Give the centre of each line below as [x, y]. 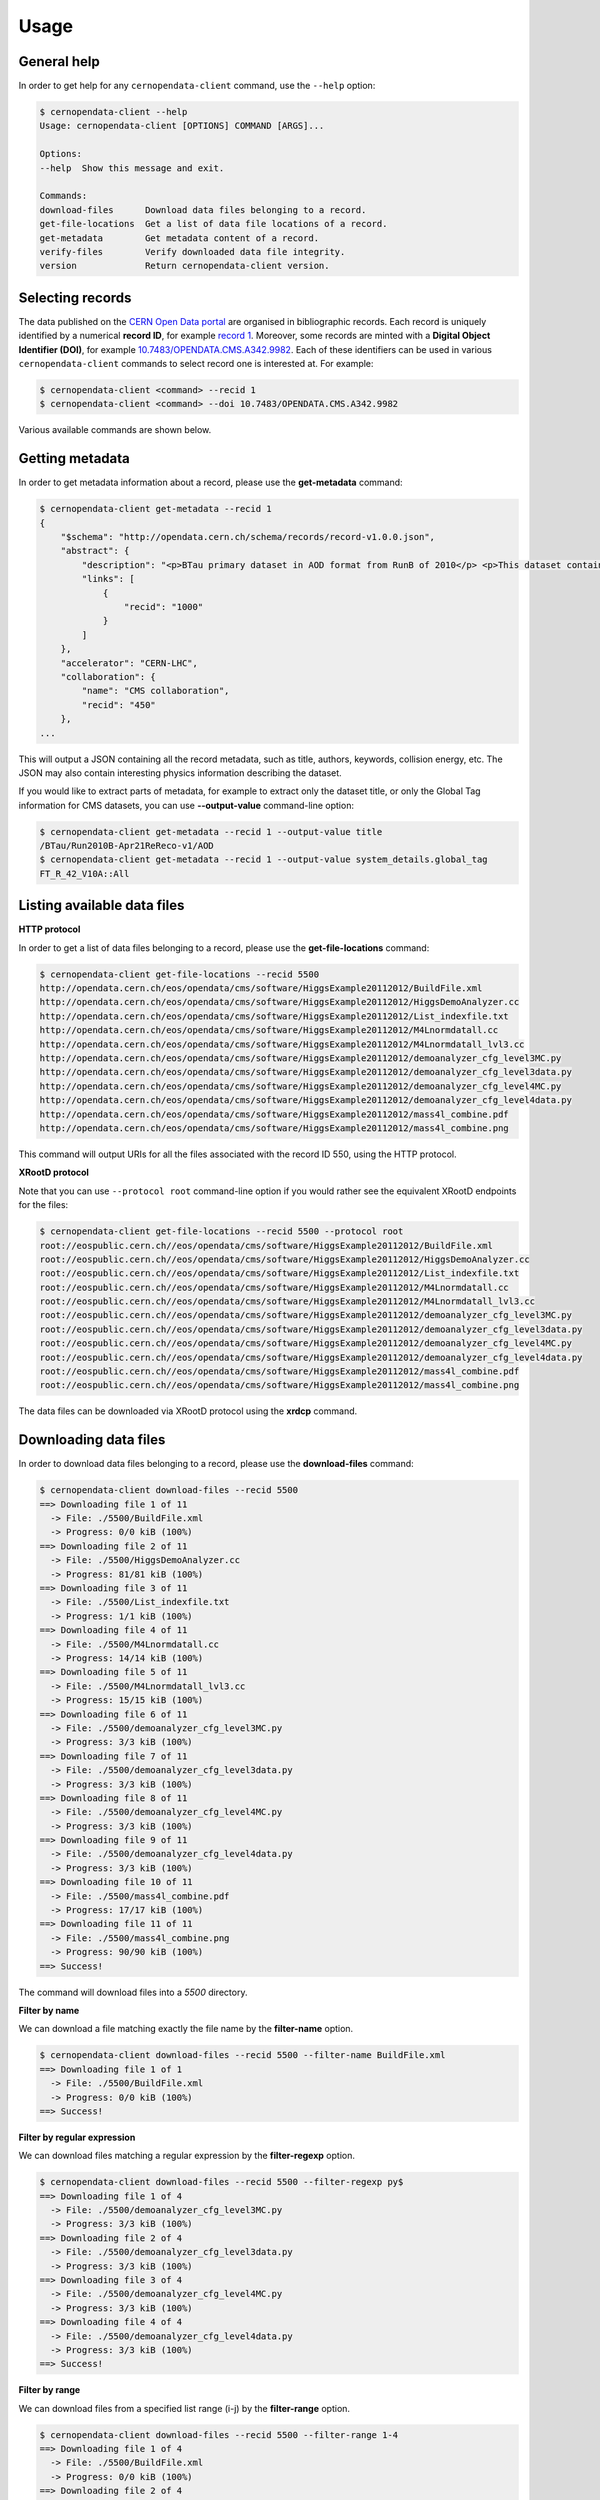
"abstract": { [95, 551]
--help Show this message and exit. [132, 168]
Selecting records [75, 297]
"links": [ [108, 579]
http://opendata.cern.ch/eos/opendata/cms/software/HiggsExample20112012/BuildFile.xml [261, 988]
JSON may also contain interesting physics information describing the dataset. [180, 772]
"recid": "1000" [163, 606]
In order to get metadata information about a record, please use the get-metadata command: [211, 482]
